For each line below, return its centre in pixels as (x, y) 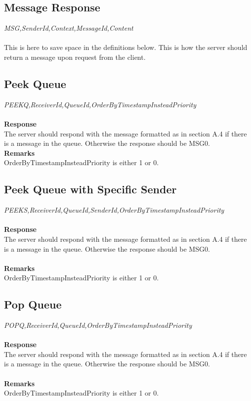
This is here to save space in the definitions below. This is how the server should (126, 47)
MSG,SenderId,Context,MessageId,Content (69, 28)
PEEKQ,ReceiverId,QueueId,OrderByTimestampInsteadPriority (100, 104)
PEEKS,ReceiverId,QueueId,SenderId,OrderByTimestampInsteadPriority (114, 210)
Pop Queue (33, 304)
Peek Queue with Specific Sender (90, 189)
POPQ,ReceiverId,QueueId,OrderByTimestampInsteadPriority (98, 325)
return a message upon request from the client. (75, 57)
